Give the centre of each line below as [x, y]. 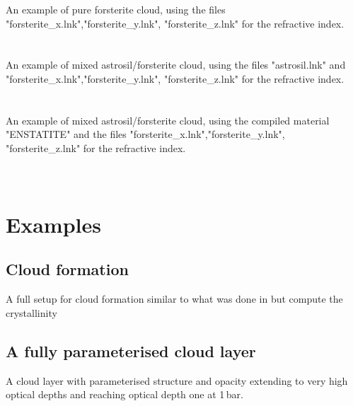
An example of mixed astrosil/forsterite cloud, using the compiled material [168, 120]
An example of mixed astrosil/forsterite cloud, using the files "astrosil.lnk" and [176, 65]
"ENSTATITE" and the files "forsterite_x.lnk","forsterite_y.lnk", [145, 134]
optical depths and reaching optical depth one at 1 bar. [125, 394]
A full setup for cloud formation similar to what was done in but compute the [174, 299]
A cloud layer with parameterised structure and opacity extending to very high [177, 380]
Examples [53, 224]
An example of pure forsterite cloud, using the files [116, 9]
